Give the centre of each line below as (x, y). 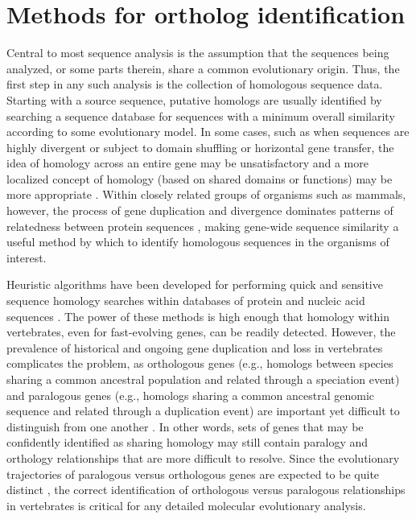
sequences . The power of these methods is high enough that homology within (198, 316)
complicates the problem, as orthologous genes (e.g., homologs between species (200, 363)
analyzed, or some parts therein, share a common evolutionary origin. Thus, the (203, 68)
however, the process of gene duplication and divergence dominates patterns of (200, 210)
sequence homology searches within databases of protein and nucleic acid (186, 301)
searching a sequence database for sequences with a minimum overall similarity (201, 115)
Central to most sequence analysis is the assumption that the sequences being (198, 53)
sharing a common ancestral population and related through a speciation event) (203, 379)
